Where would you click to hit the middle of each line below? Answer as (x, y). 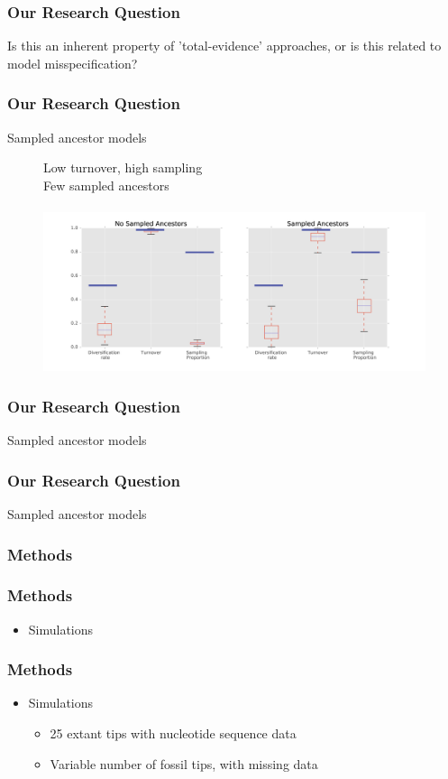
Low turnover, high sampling (123, 167)
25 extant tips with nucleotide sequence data (173, 733)
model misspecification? (73, 63)
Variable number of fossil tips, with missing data (184, 763)
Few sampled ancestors (106, 185)
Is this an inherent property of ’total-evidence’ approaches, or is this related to (224, 46)
